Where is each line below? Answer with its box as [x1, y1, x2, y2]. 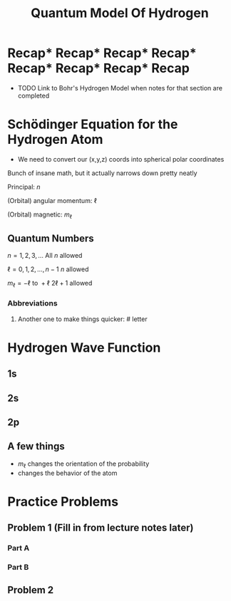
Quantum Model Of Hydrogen [31, 5, 209, 21]
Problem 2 [7, 584, 54, 596]
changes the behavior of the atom [17, 469, 118, 477]
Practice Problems [7, 493, 119, 510]
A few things [7, 440, 66, 453]
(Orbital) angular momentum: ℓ [7, 196, 98, 204]
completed [17, 91, 50, 100]
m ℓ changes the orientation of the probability [17, 459, 150, 469]
